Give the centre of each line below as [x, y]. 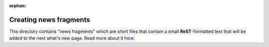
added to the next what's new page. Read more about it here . [72, 38]
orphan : [18, 6]
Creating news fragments [50, 20]
